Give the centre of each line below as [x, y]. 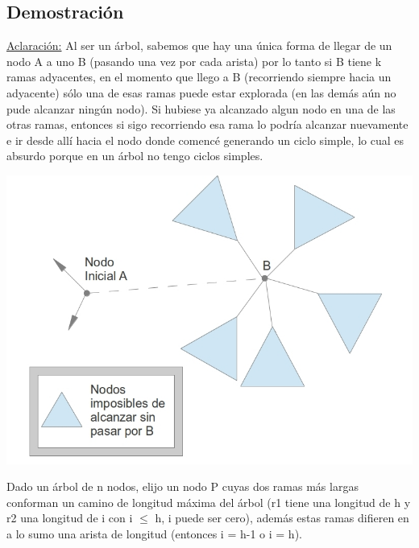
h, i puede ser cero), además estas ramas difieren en [282, 518]
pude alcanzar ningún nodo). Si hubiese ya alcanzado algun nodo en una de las [201, 108]
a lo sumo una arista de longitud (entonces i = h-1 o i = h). [154, 533]
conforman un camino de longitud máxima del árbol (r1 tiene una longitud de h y [209, 502]
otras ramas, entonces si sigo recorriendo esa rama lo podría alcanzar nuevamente [207, 124]
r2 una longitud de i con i [70, 518]
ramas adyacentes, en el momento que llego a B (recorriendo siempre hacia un [199, 77]
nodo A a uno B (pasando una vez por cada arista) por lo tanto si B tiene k [194, 61]
